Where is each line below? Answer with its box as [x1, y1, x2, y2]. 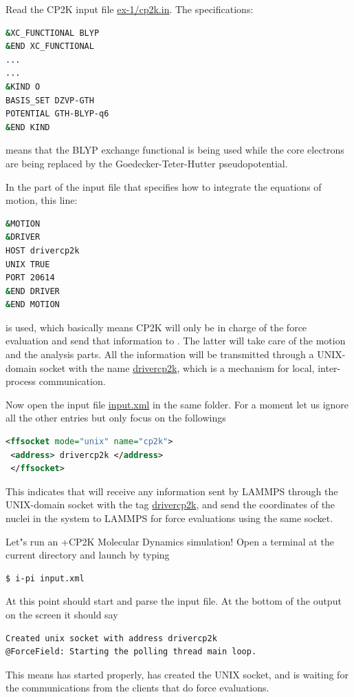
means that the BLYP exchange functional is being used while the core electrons [5, 143, 344, 157]
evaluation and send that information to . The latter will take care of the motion [5, 333, 346, 348]
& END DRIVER [5, 286, 60, 296]
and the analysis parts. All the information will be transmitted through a [5, 347, 314, 362]
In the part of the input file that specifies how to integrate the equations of [5, 179, 322, 194]
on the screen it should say [5, 607, 118, 621]
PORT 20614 [5, 273, 55, 283]
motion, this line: [5, 193, 78, 207]
